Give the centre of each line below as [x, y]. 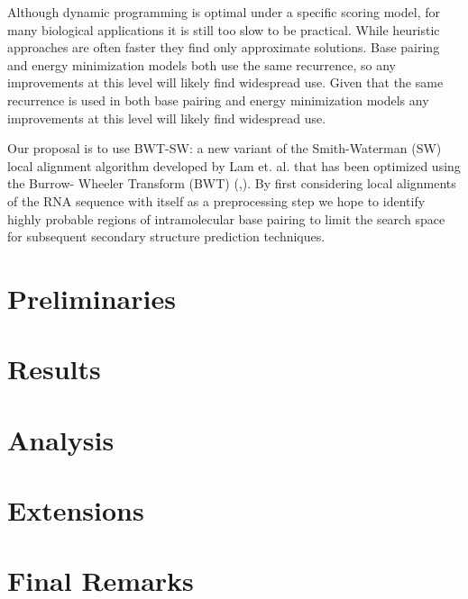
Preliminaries [92, 298]
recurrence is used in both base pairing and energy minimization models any [218, 100]
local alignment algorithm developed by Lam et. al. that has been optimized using [234, 165]
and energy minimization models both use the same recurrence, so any [202, 64]
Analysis [61, 439]
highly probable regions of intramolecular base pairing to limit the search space [226, 218]
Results [54, 369]
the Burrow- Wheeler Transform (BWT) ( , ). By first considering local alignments [232, 183]
